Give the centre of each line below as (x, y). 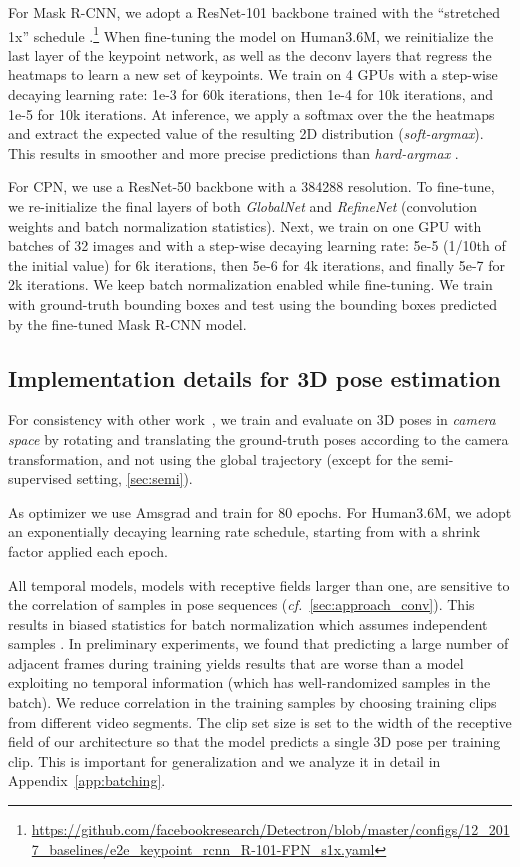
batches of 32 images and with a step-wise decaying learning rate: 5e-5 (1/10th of (257, 245)
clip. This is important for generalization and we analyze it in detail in (224, 760)
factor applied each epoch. (88, 550)
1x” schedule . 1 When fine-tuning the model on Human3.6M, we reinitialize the (251, 34)
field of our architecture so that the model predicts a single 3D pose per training (254, 741)
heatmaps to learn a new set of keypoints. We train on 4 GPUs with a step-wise (253, 74)
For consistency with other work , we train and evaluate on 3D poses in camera (252, 419)
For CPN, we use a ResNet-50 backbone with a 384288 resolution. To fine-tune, (251, 186)
